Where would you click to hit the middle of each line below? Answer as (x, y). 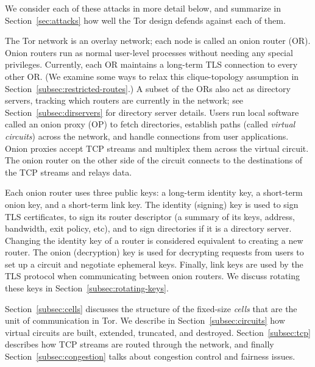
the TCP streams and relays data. (69, 172)
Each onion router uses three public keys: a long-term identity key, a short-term (154, 192)
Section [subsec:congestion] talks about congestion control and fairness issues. (150, 356)
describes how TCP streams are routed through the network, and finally (140, 344)
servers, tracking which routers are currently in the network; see (124, 100)
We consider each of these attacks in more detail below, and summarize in (143, 8)
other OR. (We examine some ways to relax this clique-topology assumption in (152, 76)
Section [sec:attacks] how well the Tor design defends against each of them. (145, 20)
